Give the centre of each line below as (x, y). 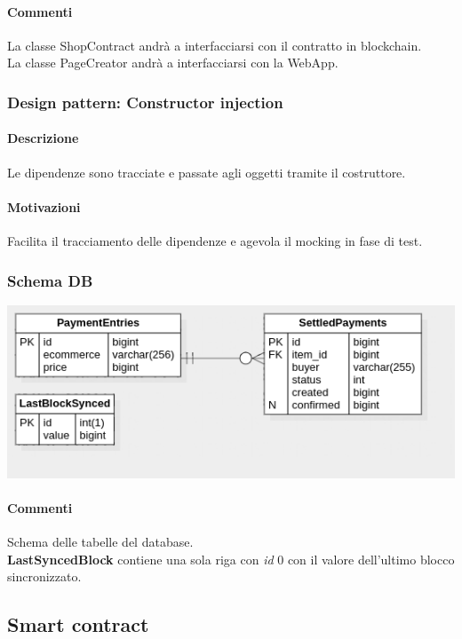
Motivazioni (44, 206)
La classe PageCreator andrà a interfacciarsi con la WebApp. (173, 63)
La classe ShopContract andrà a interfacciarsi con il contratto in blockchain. (215, 45)
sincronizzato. (44, 576)
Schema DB (50, 280)
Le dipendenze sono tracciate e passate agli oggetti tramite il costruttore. (207, 172)
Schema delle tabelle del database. (100, 541)
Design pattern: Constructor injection (145, 102)
